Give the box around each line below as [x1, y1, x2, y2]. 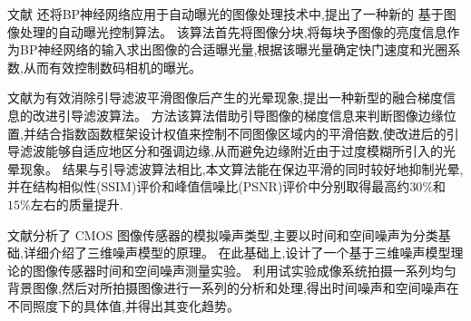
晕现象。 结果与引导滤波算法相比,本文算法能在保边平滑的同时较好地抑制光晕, [7, 159, 464, 178]
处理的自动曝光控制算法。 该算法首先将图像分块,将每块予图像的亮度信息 [19, 22, 447, 41]
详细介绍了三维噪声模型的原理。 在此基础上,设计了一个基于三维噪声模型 [23, 243, 451, 262]
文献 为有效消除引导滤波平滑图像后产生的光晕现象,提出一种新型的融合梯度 [7, 88, 443, 107]
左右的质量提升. [30, 194, 123, 213]
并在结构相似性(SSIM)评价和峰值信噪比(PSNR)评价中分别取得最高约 [7, 177, 410, 196]
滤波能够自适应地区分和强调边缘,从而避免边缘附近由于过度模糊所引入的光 [19, 141, 456, 160]
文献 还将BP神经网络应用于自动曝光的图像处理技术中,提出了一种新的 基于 [7, 5, 444, 23]
